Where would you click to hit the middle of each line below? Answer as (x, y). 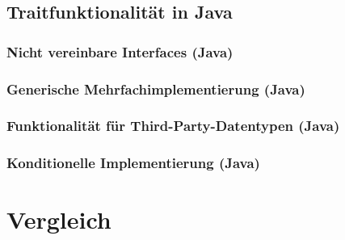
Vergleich (59, 219)
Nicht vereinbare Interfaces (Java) (120, 51)
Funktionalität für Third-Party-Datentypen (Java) (173, 126)
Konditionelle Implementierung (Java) (133, 163)
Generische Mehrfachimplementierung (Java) (156, 88)
